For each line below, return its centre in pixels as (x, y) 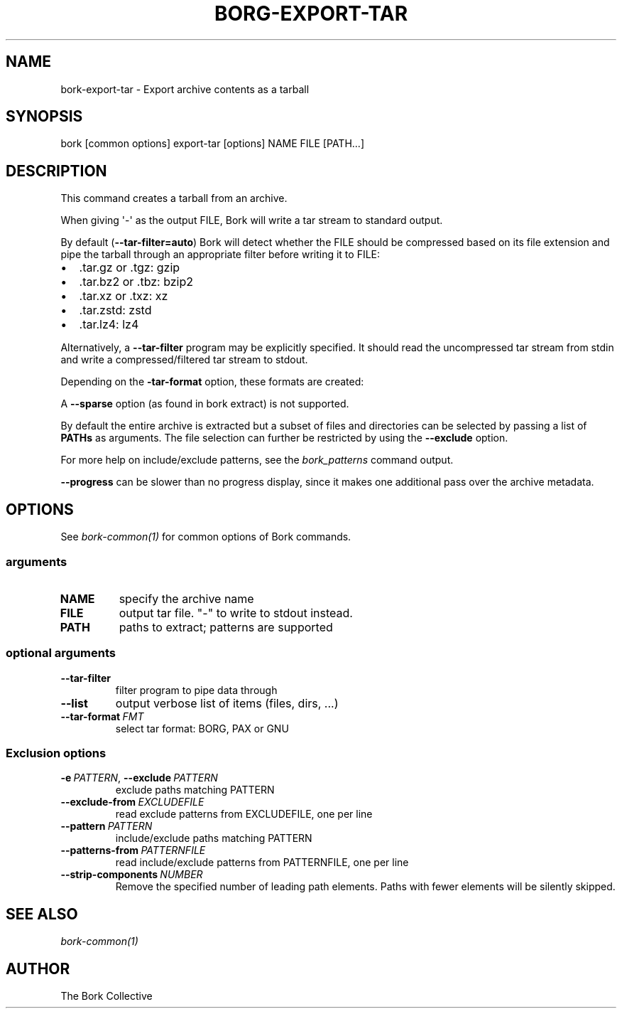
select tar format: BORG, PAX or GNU (202, 728)
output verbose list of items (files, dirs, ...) (227, 703)
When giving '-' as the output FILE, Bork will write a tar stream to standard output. (252, 220)
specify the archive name (186, 598)
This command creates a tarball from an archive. (174, 198)
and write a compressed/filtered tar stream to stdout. (184, 360)
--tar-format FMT (102, 716)
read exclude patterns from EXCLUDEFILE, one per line (244, 814)
